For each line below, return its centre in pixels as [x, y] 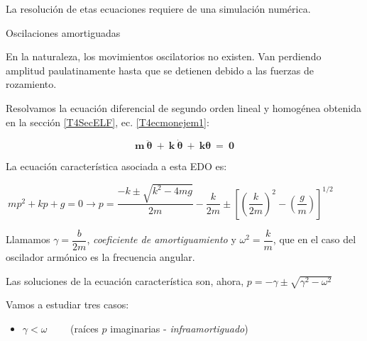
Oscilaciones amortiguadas [63, 32]
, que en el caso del [314, 239]
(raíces [84, 328]
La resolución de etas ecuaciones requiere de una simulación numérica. [158, 9]
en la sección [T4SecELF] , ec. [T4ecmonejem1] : [108, 122]
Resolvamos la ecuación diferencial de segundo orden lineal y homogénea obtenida [183, 107]
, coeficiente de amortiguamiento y [161, 239]
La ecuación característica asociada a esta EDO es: [116, 166]
